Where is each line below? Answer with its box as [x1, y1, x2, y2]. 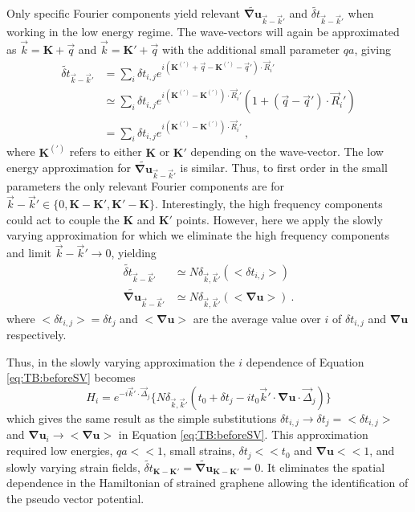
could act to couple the [6, 211, 120, 227]
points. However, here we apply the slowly [176, 211, 383, 227]
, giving [354, 40, 391, 57]
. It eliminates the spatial [260, 458, 385, 475]
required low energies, [6, 442, 113, 459]
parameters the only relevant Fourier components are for [6, 178, 284, 195]
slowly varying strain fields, [6, 458, 140, 475]
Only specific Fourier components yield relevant [6, 5, 240, 22]
